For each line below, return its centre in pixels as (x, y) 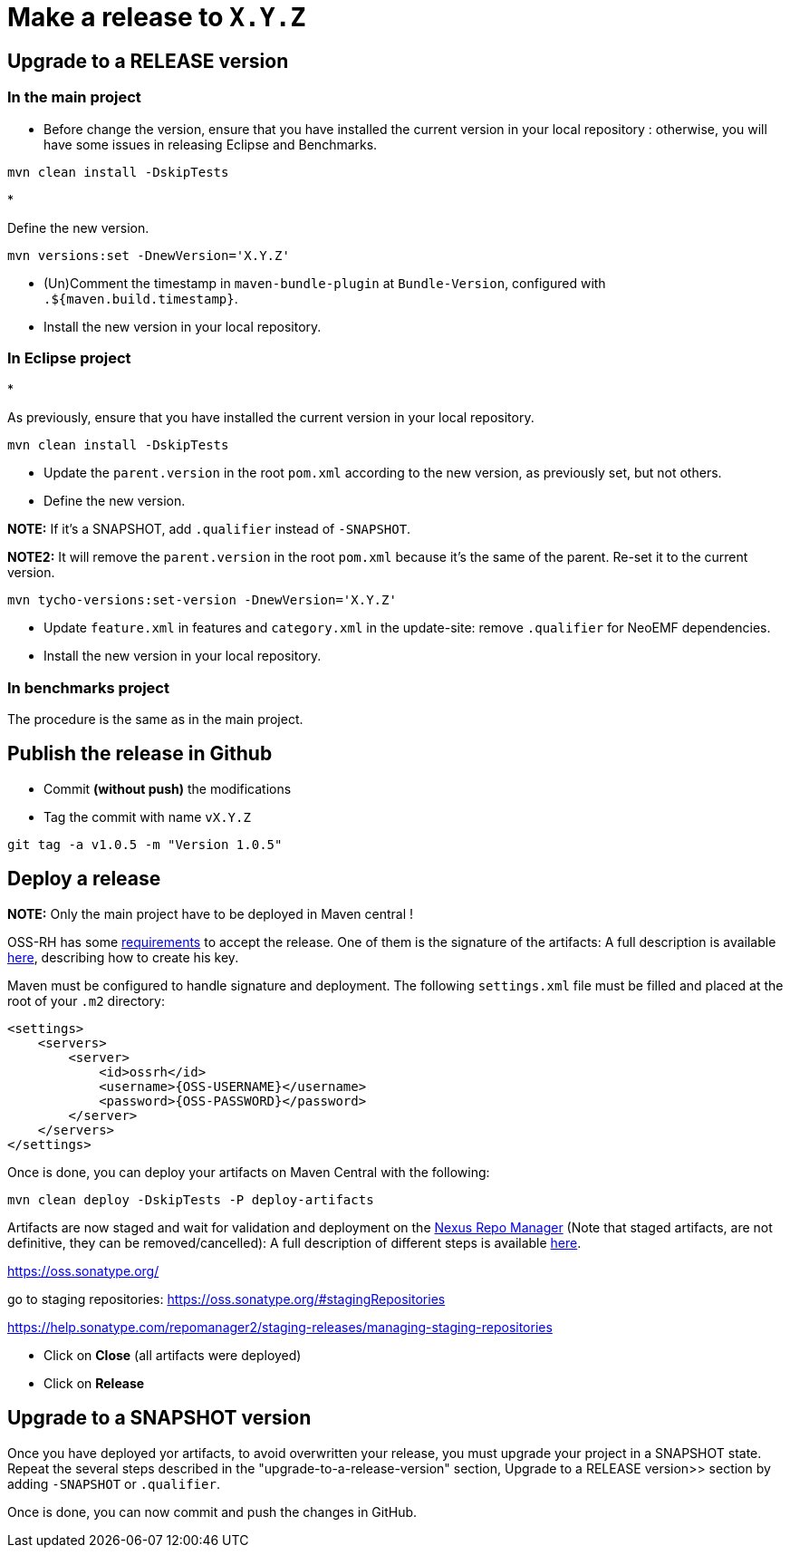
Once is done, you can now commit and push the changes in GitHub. (212, 1512)
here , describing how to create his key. (123, 957)
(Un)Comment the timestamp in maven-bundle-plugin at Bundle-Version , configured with (325, 283)
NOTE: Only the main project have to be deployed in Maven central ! (211, 913)
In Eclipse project (69, 357)
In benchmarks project (88, 687)
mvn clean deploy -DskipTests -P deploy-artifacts (191, 1199)
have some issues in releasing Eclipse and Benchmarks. (211, 144)
